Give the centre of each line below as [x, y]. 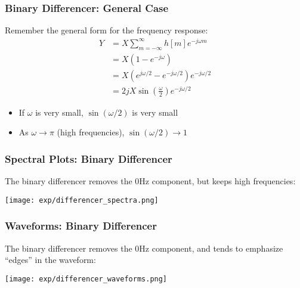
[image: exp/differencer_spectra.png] [82, 200]
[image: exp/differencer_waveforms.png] [86, 279]
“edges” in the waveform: [50, 260]
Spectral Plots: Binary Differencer [89, 159]
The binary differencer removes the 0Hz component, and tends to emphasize [144, 248]
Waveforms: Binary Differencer [81, 226]
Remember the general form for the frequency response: [106, 30]
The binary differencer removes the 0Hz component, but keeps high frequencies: [150, 181]
